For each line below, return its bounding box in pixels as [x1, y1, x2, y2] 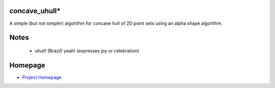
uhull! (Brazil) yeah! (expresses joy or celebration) [35, 48, 140, 54]
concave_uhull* [9, 7, 61, 15]
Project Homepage [22, 74, 62, 80]
